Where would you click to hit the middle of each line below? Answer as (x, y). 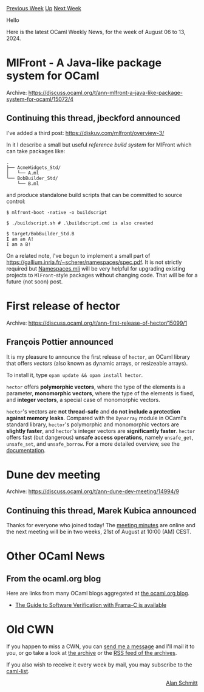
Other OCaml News (56, 556)
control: (16, 201)
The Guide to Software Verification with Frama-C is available (91, 605)
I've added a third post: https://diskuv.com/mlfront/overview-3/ (85, 133)
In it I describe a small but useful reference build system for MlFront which (99, 145)
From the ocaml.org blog (54, 579)
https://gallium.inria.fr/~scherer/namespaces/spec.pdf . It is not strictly (94, 262)
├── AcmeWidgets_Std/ (34, 168)
